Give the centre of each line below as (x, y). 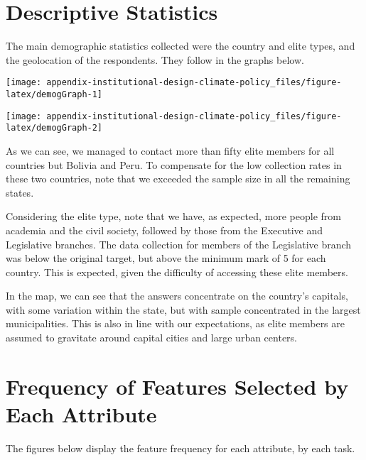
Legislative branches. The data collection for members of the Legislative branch (179, 244)
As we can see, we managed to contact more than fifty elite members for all (170, 150)
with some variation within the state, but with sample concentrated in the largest (183, 309)
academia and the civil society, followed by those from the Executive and (165, 230)
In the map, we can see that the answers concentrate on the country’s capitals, (177, 296)
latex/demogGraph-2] (54, 128)
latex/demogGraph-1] (54, 94)
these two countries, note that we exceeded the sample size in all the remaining (178, 179)
